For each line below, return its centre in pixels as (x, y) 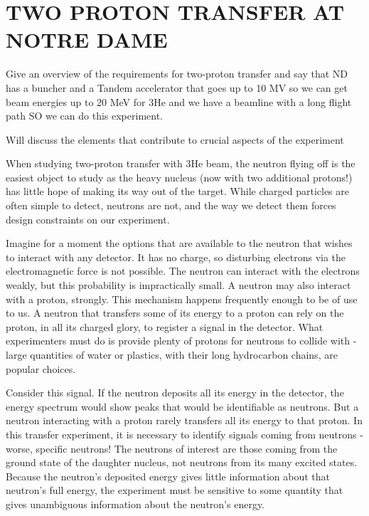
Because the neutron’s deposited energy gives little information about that (168, 476)
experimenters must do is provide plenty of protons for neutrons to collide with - (181, 341)
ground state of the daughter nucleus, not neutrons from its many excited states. (182, 462)
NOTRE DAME (87, 40)
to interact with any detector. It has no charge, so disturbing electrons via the (176, 257)
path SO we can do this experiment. (85, 116)
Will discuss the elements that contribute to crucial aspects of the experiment (175, 139)
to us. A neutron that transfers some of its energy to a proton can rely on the (175, 313)
